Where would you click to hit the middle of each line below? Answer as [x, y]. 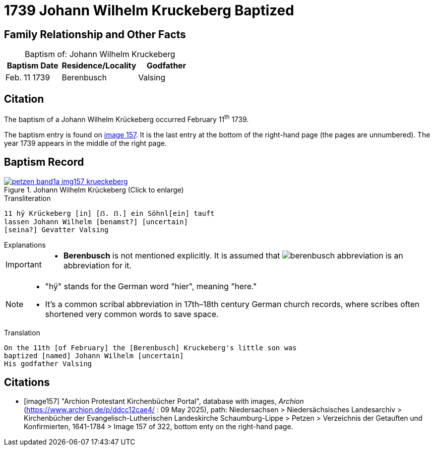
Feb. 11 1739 [28, 78]
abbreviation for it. [97, 265]
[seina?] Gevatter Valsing [56, 229]
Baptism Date [32, 66]
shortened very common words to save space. [132, 314]
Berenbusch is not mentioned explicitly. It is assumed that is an [233, 255]
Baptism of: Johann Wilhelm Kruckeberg [100, 54]
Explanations [25, 245]
